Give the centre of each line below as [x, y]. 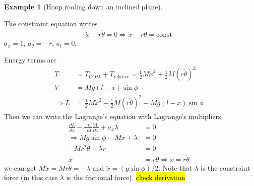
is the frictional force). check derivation [126, 177]
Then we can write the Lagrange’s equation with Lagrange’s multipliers [113, 116]
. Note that [175, 167]
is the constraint [225, 167]
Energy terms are [30, 60]
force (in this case [31, 177]
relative [121, 77]
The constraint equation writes [51, 23]
